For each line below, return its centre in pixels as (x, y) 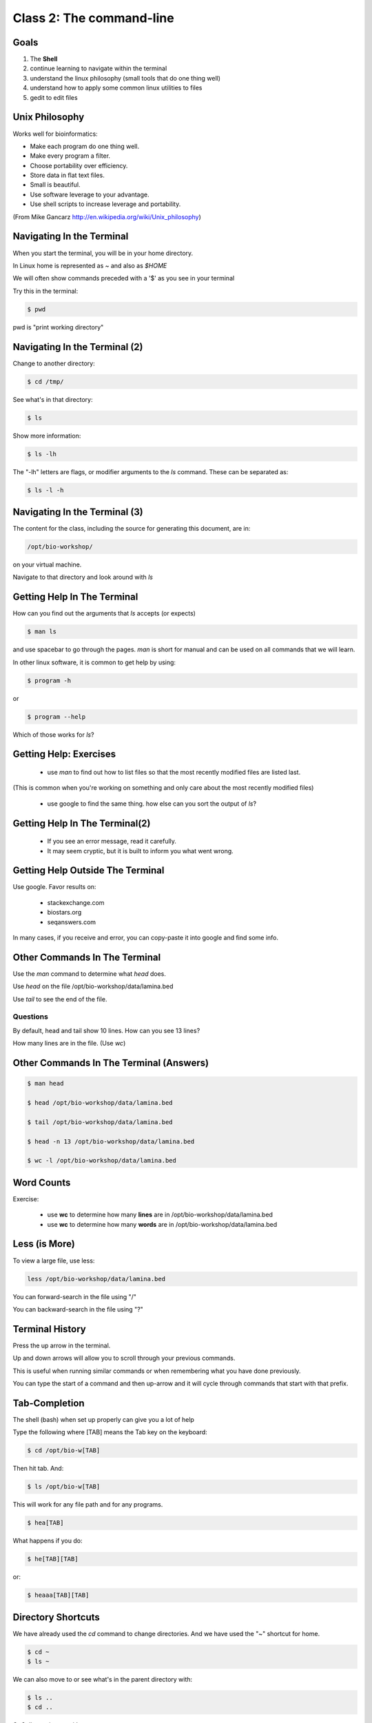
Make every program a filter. (70, 156)
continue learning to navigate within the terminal (99, 68)
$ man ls (42, 632)
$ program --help (56, 716)
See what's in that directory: (53, 399)
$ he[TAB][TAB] (53, 1559)
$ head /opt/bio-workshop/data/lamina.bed (100, 1103)
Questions (30, 1017)
